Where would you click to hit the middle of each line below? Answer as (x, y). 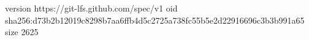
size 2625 (22, 32)
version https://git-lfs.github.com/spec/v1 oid (91, 8)
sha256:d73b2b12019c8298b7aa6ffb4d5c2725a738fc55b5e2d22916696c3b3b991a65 (155, 20)
